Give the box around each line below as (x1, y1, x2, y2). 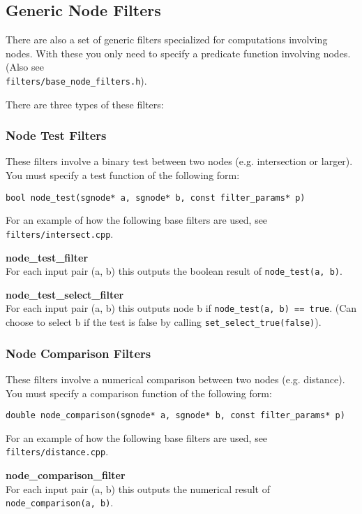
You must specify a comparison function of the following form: (6, 385, 272, 400)
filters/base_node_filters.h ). (6, 73, 147, 87)
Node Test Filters (6, 127, 107, 144)
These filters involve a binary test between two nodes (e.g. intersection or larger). (6, 154, 353, 169)
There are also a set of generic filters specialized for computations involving (6, 32, 328, 47)
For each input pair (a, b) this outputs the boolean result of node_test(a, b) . (6, 264, 342, 278)
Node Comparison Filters (6, 344, 151, 362)
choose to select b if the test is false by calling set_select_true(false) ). (6, 315, 322, 329)
